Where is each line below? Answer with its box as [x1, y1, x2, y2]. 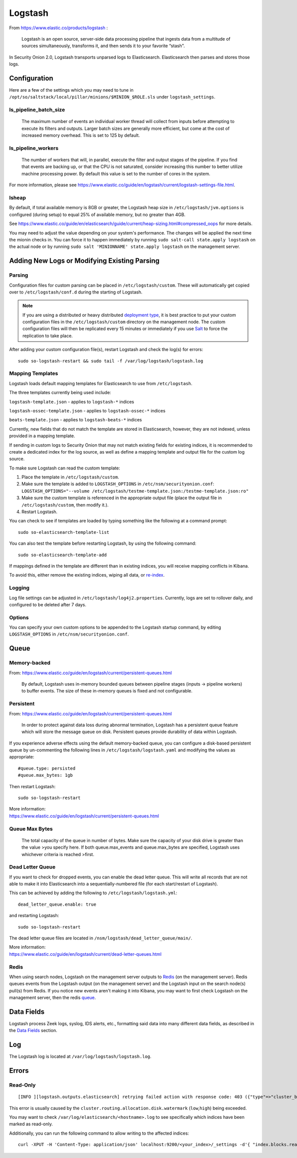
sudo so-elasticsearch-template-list [18, 529, 110, 535]
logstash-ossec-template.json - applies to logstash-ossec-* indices [9, 407, 166, 413]
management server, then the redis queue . [9, 994, 96, 1001]
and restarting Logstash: [9, 913, 59, 919]
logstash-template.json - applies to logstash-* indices [9, 399, 135, 405]
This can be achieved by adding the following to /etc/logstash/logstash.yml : [9, 890, 178, 896]
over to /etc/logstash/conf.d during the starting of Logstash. [9, 289, 143, 295]
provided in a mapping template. [9, 433, 75, 439]
